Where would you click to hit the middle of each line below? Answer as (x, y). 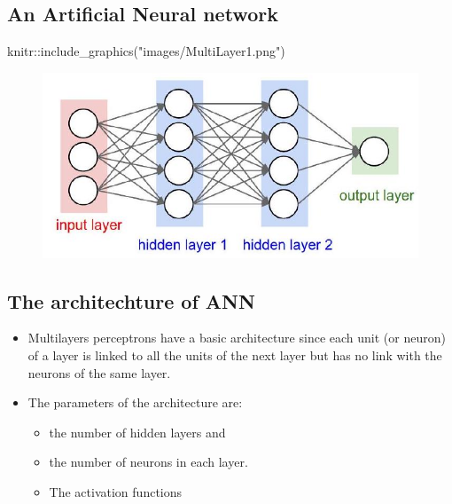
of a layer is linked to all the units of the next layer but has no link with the (235, 354)
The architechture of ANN (131, 300)
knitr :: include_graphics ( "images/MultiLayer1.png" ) (146, 51)
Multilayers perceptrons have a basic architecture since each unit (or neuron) (237, 338)
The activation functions (116, 491)
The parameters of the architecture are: (135, 402)
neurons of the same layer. (99, 372)
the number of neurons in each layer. (148, 462)
